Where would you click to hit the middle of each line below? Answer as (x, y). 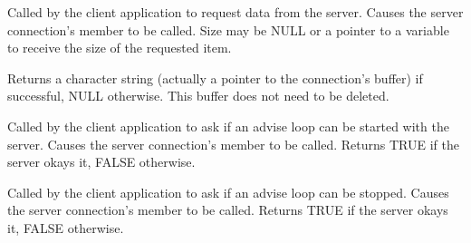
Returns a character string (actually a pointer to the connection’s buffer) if (215, 78)
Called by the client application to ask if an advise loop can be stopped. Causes (228, 192)
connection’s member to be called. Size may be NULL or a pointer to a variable (228, 29)
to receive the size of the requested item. (120, 48)
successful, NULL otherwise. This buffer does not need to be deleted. (198, 96)
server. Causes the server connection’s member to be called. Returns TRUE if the (233, 144)
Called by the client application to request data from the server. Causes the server (235, 12)
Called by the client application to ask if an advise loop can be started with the (228, 126)
